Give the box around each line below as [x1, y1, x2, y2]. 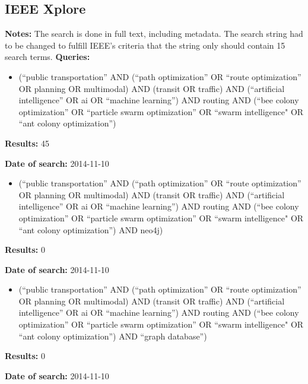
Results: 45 [5, 137, 49, 149]
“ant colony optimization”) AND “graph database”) [18, 329, 207, 342]
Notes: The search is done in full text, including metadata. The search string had [5, 27, 303, 40]
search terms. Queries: [5, 50, 90, 63]
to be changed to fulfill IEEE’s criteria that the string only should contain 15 [5, 39, 285, 51]
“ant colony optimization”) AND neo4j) [18, 223, 163, 236]
